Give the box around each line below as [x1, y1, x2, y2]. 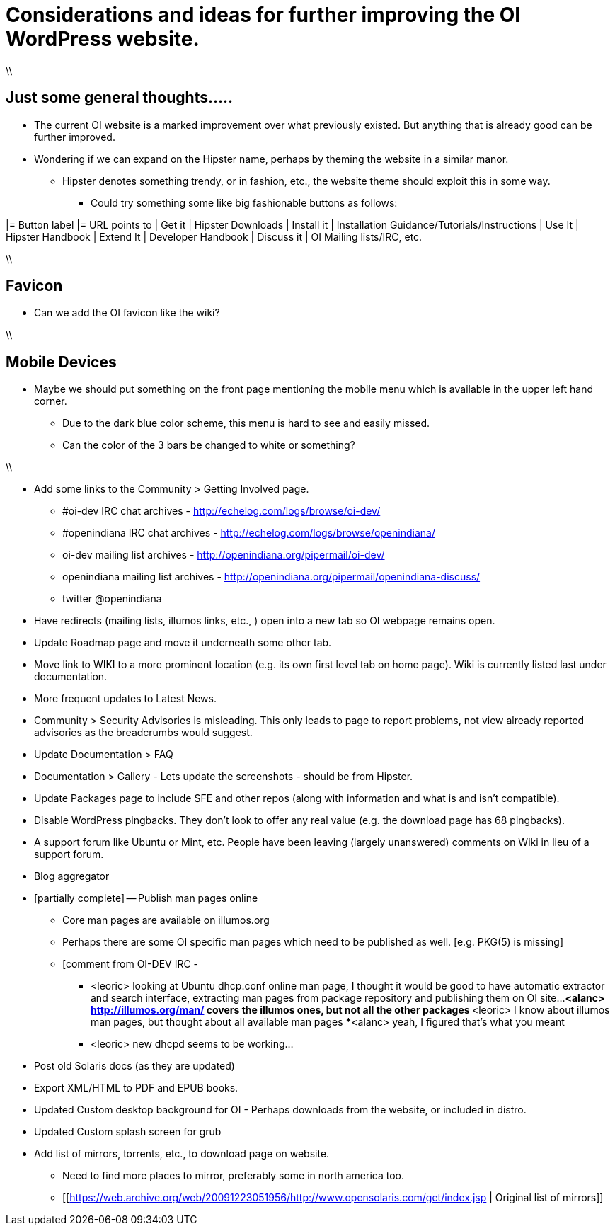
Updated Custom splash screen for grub [34, 1126, 222, 1138]
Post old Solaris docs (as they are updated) [34, 1060, 235, 1072]
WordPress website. [6, 27, 200, 51]
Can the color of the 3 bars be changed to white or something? [62, 439, 355, 452]
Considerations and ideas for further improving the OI [6, 3, 521, 27]
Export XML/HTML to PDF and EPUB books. [34, 1082, 238, 1094]
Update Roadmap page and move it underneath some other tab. [34, 636, 332, 649]
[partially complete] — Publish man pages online [34, 892, 258, 905]
